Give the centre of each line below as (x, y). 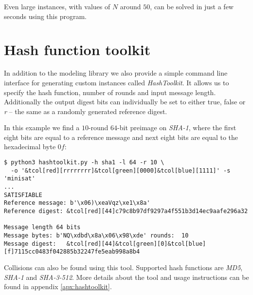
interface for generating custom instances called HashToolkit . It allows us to (117, 82)
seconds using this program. (45, 16)
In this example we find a (42, 128)
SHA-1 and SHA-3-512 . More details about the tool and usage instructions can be (126, 277)
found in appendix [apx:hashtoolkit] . (58, 286)
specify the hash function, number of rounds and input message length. (110, 92)
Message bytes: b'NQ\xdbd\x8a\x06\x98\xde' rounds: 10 (96, 235)
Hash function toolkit (77, 49)
